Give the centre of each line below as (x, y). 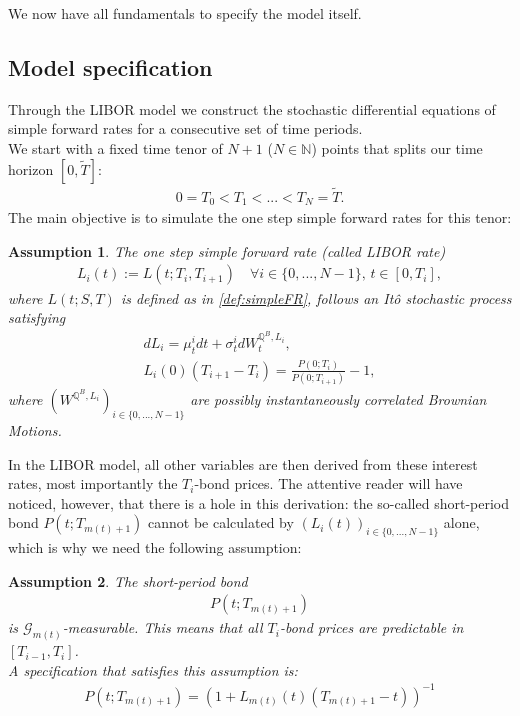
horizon (31, 168)
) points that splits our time (397, 147)
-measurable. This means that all (162, 627)
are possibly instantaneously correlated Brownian (338, 399)
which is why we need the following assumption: (155, 547)
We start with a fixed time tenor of (115, 147)
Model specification (110, 66)
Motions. (35, 429)
